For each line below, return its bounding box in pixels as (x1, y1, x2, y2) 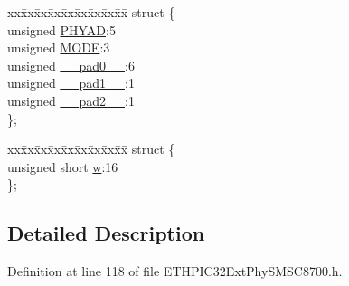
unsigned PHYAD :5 (7, 20, 116, 39)
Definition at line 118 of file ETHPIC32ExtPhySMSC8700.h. (7, 262, 343, 281)
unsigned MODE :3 (7, 38, 110, 57)
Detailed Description (7, 219, 205, 247)
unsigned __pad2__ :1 (7, 91, 135, 110)
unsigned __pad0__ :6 (7, 55, 135, 74)
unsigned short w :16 (7, 157, 118, 176)
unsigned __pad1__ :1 (7, 73, 135, 92)
